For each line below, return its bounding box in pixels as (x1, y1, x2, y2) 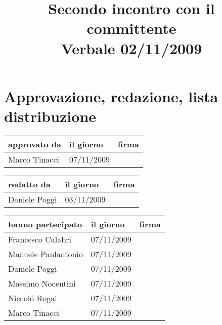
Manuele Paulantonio (8, 248, 83, 260)
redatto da (8, 178, 51, 190)
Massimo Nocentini (8, 277, 76, 289)
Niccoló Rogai (8, 292, 57, 304)
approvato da (8, 138, 61, 150)
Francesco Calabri (8, 233, 71, 245)
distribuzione (4, 105, 97, 126)
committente (86, 18, 176, 38)
